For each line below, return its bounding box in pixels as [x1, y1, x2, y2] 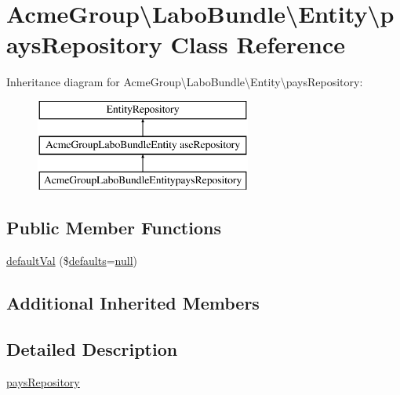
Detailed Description [6, 336, 178, 361]
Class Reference [170, 28, 346, 60]
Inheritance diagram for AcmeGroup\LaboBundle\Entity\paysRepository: [6, 74, 363, 90]
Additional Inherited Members [6, 291, 260, 315]
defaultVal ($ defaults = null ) [6, 252, 137, 269]
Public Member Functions [6, 216, 221, 240]
